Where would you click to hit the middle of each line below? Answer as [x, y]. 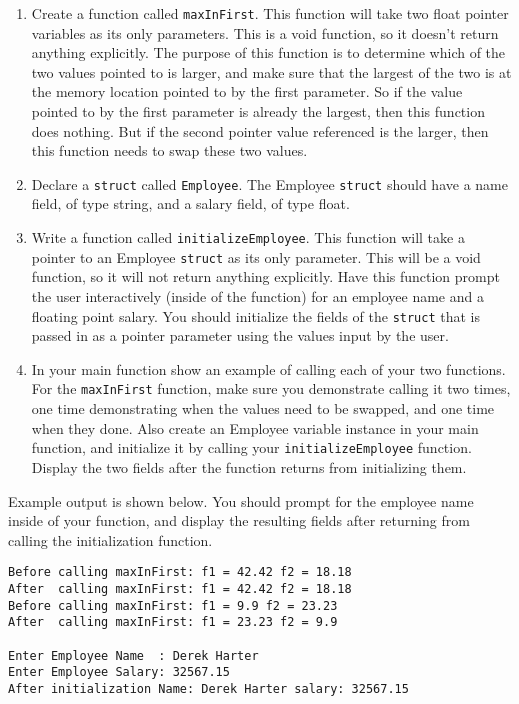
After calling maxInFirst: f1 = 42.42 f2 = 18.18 [180, 588]
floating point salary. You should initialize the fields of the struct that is [255, 315]
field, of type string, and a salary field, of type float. [190, 203]
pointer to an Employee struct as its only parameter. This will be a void [256, 256]
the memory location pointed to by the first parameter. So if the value [247, 91]
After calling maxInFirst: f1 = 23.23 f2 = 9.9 [173, 622]
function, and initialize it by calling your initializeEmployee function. [251, 447]
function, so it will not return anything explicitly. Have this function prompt [265, 276]
